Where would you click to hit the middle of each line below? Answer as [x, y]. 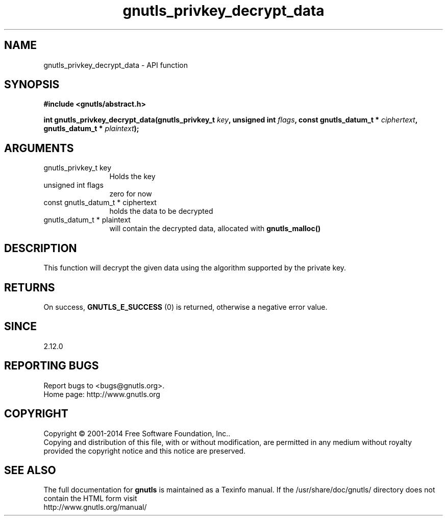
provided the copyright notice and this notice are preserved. [145, 451]
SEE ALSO [30, 470]
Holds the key [132, 177]
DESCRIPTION [41, 248]
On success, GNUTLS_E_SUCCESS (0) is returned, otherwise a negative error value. [185, 307]
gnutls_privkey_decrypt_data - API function [116, 65]
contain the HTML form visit [90, 499]
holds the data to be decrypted [161, 211]
